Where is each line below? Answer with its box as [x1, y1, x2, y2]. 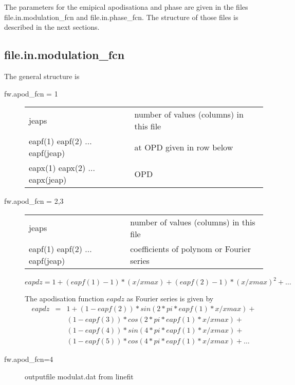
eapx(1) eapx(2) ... [29, 162, 95, 174]
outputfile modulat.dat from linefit [25, 371, 134, 381]
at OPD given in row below [134, 141, 233, 153]
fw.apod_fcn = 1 [4, 88, 58, 99]
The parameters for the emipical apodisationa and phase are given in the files [4, 2, 248, 12]
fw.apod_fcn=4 [4, 353, 53, 364]
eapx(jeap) [29, 174, 67, 186]
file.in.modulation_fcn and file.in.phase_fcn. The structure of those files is [4, 11, 238, 22]
